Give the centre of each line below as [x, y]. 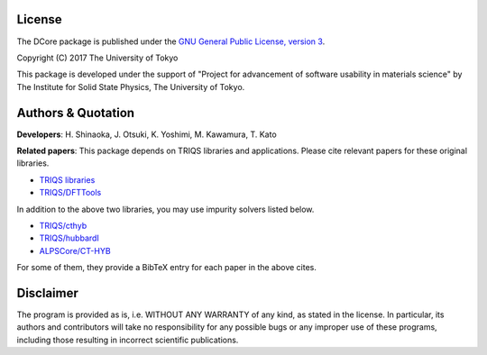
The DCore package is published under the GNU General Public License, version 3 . [171, 41]
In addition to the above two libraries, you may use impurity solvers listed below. [165, 209]
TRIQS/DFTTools [70, 193]
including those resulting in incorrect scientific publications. [128, 340]
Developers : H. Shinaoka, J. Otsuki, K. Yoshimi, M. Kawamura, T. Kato [147, 134]
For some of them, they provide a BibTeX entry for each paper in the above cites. [167, 268]
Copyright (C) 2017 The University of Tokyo [97, 58]
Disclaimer [47, 293]
